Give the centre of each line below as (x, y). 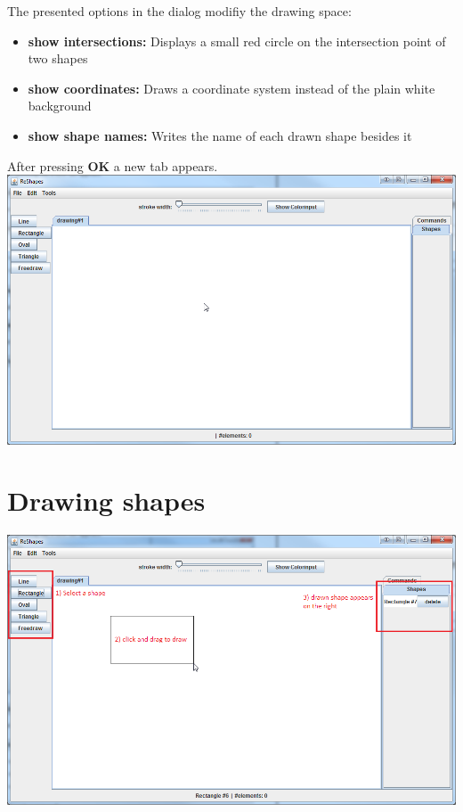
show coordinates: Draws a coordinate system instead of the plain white (231, 88)
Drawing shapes (106, 500)
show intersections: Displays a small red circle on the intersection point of (237, 41)
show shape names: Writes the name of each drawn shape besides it (220, 135)
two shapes (58, 58)
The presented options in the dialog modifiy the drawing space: (179, 11)
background (60, 106)
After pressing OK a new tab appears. (113, 165)
